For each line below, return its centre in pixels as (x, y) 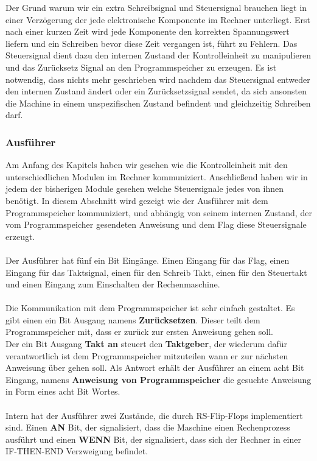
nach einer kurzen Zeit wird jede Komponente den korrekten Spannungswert (148, 31)
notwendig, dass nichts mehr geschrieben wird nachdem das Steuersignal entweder (158, 79)
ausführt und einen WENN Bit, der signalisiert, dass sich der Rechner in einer (153, 439)
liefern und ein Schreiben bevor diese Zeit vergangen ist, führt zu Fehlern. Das (152, 43)
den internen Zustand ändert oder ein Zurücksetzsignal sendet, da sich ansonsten (156, 91)
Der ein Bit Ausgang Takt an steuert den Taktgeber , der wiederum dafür (146, 344)
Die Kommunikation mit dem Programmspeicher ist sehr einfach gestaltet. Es (150, 308)
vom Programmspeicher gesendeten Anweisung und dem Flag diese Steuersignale (156, 224)
